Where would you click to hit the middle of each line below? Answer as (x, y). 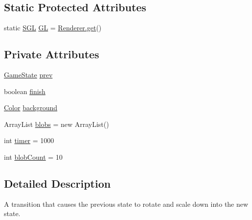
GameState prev (28, 74)
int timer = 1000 (29, 140)
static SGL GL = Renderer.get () (53, 28)
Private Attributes (52, 54)
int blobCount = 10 (33, 157)
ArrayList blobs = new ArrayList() (57, 124)
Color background (31, 108)
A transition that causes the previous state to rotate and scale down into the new (126, 204)
